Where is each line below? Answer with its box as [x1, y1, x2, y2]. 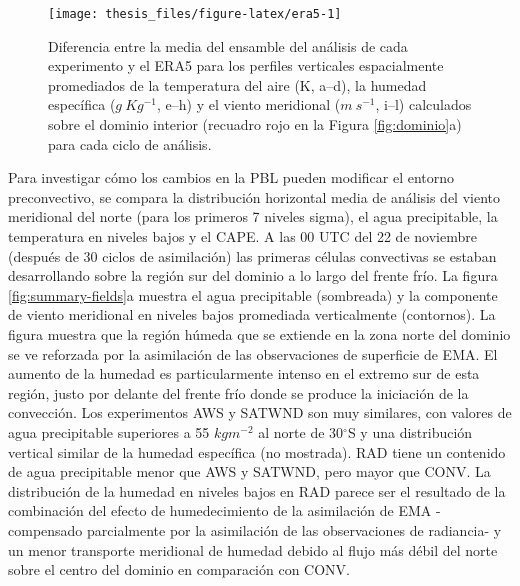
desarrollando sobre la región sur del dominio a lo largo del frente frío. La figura [8, 265, 498, 286]
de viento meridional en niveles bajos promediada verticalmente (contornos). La [8, 304, 496, 325]
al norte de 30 [258, 421, 344, 442]
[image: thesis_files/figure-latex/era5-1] [48, 7, 342, 21]
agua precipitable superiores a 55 [8, 421, 210, 442]
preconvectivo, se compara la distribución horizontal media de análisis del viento [8, 186, 501, 207]
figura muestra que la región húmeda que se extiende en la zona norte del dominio [8, 323, 511, 344]
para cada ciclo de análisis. [48, 133, 212, 154]
